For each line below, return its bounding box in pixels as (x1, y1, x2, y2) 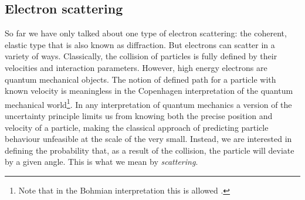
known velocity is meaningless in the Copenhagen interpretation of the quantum (5, 84, 293, 97)
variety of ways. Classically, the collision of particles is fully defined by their (5, 50, 277, 62)
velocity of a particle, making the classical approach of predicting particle (5, 121, 269, 133)
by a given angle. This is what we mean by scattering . (5, 155, 198, 168)
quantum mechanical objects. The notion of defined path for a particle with (5, 73, 276, 85)
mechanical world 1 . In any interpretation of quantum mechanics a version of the (5, 96, 292, 110)
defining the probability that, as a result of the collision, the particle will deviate (5, 144, 294, 156)
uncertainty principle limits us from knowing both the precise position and (5, 110, 273, 122)
